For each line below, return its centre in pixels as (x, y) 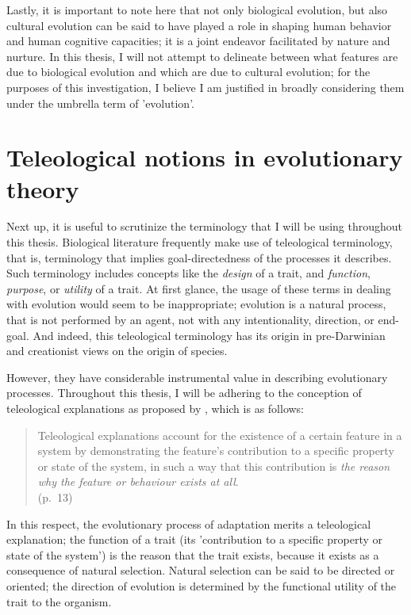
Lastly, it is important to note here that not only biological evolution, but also (197, 10)
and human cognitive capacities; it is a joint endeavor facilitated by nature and (198, 41)
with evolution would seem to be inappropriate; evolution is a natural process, (196, 304)
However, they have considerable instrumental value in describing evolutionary (197, 377)
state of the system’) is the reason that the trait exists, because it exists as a (193, 554)
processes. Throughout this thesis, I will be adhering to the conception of (184, 393)
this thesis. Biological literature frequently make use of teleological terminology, (200, 242)
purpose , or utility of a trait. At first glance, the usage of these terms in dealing (199, 288)
